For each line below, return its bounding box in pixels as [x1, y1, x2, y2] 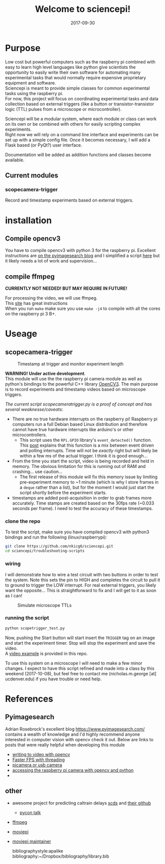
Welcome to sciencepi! [35, 3, 131, 15]
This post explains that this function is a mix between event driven [19, 442, 154, 449]
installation [5, 214, 52, 226]
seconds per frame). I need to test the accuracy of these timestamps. [12, 506, 153, 511]
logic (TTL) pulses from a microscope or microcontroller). [5, 106, 122, 112]
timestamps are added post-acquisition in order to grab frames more [12, 495, 152, 501]
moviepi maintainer [12, 838, 51, 844]
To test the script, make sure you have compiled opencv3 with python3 [5, 529, 149, 535]
